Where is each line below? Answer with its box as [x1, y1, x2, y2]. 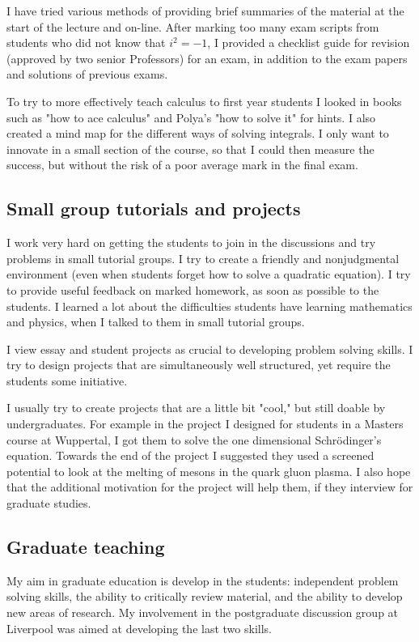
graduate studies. [6, 495, 91, 512]
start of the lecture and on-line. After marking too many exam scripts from [6, 18, 379, 35]
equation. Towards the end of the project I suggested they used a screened [6, 447, 375, 464]
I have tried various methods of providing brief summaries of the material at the [6, 2, 404, 19]
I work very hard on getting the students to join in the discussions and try [6, 234, 376, 251]
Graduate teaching [6, 534, 165, 559]
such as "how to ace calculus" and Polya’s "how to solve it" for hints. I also [6, 108, 376, 125]
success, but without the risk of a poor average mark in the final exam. [6, 156, 358, 173]
